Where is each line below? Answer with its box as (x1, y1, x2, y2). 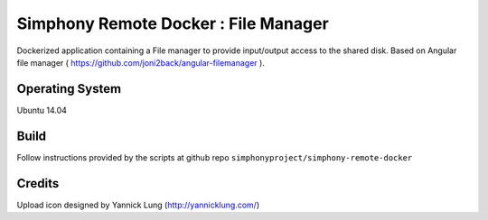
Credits (16, 176, 60, 191)
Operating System (16, 81, 122, 96)
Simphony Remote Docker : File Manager (16, 14, 329, 33)
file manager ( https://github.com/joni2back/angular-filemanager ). (16, 57, 266, 68)
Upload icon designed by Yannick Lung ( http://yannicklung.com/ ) (16, 199, 260, 210)
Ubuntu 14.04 (16, 105, 68, 115)
